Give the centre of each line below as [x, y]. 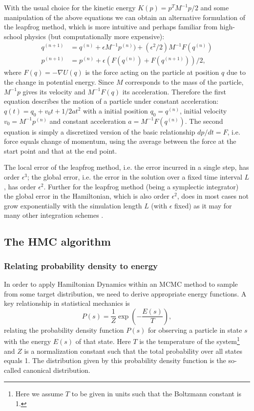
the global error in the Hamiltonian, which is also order [87, 196]
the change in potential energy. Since [59, 82]
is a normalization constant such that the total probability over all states [133, 351]
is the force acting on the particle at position [152, 72]
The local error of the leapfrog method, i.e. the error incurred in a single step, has [127, 167]
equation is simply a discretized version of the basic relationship [100, 131]
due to [236, 72]
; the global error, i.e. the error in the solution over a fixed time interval [135, 176]
